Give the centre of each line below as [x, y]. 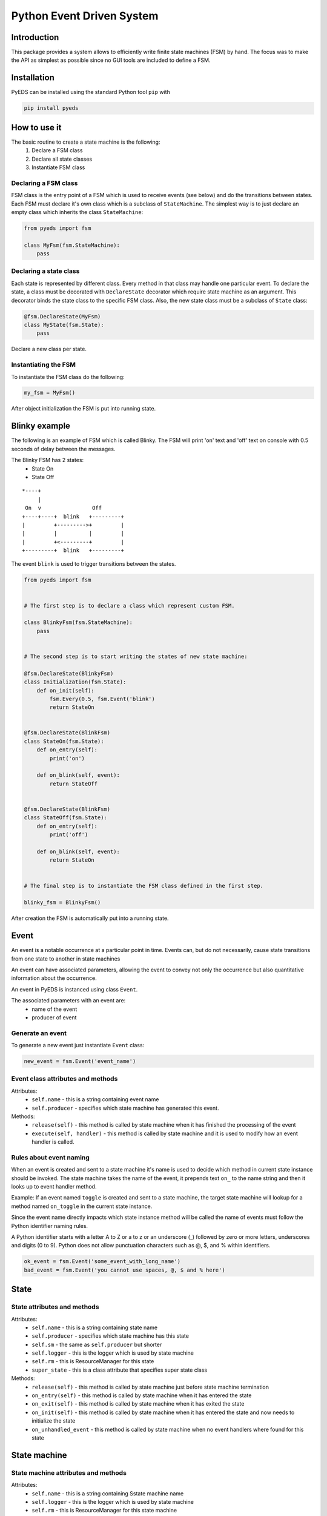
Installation [33, 78]
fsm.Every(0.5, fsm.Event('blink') [102, 699]
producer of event [54, 1017]
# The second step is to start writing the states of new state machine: [136, 656]
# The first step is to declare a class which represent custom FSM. [129, 605]
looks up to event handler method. [54, 1187]
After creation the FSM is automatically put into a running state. [90, 918]
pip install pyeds [51, 108]
